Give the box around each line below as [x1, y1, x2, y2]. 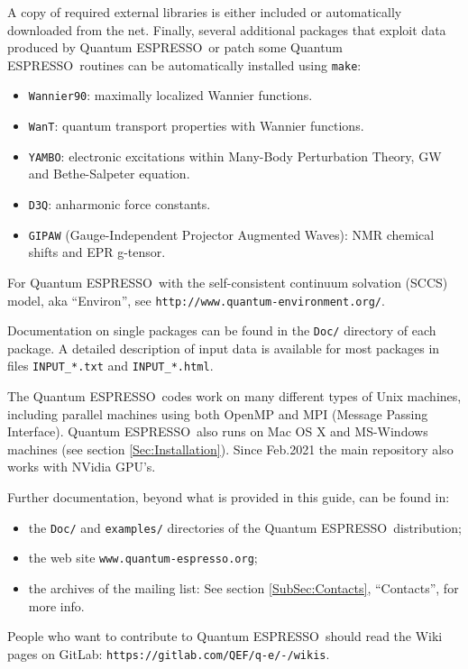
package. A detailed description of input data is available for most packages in [7, 338, 440, 357]
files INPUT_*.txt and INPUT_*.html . [7, 356, 214, 375]
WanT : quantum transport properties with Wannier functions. [28, 116, 364, 135]
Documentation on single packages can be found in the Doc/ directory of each [7, 321, 436, 340]
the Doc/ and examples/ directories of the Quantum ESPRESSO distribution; [28, 518, 462, 536]
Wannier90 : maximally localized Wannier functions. [28, 86, 313, 105]
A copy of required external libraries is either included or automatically [7, 3, 402, 21]
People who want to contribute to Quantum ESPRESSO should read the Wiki [7, 627, 443, 646]
